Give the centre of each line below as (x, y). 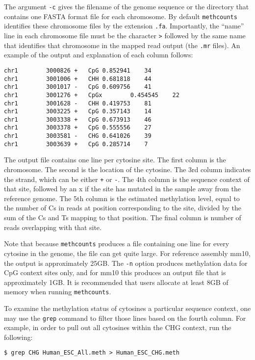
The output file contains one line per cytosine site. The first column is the (115, 160)
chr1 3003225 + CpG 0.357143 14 (78, 112)
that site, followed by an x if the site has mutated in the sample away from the (122, 189)
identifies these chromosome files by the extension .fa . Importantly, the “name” (124, 26)
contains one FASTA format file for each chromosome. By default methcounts (121, 16)
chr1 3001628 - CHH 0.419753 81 (78, 103)
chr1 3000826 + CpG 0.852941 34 (78, 70)
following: (18, 337)
